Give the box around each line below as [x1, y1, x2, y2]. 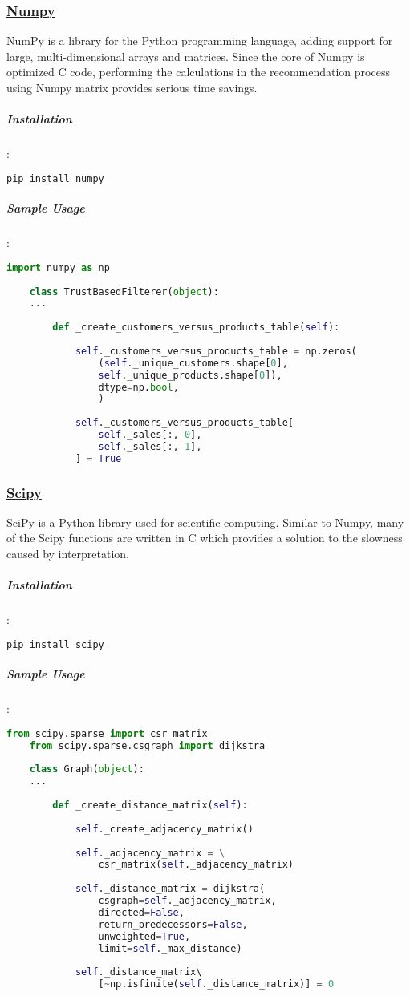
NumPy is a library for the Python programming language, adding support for [6, 32, 393, 49]
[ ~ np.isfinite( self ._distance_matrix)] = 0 [98, 978, 335, 990]
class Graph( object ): [29, 763, 144, 775]
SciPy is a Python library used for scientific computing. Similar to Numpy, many [6, 513, 404, 530]
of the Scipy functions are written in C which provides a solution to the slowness [6, 529, 403, 546]
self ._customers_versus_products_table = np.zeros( [75, 345, 357, 357]
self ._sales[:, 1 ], [98, 440, 202, 452]
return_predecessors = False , [98, 918, 248, 930]
